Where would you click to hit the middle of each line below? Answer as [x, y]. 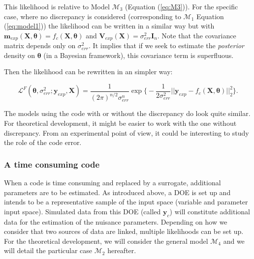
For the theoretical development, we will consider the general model [106, 241]
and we [234, 241]
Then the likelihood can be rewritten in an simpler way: [88, 72]
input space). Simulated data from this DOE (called [82, 211]
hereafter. [122, 250]
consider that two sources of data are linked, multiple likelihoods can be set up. [124, 231]
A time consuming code [52, 164]
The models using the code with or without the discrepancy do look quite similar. [127, 113]
